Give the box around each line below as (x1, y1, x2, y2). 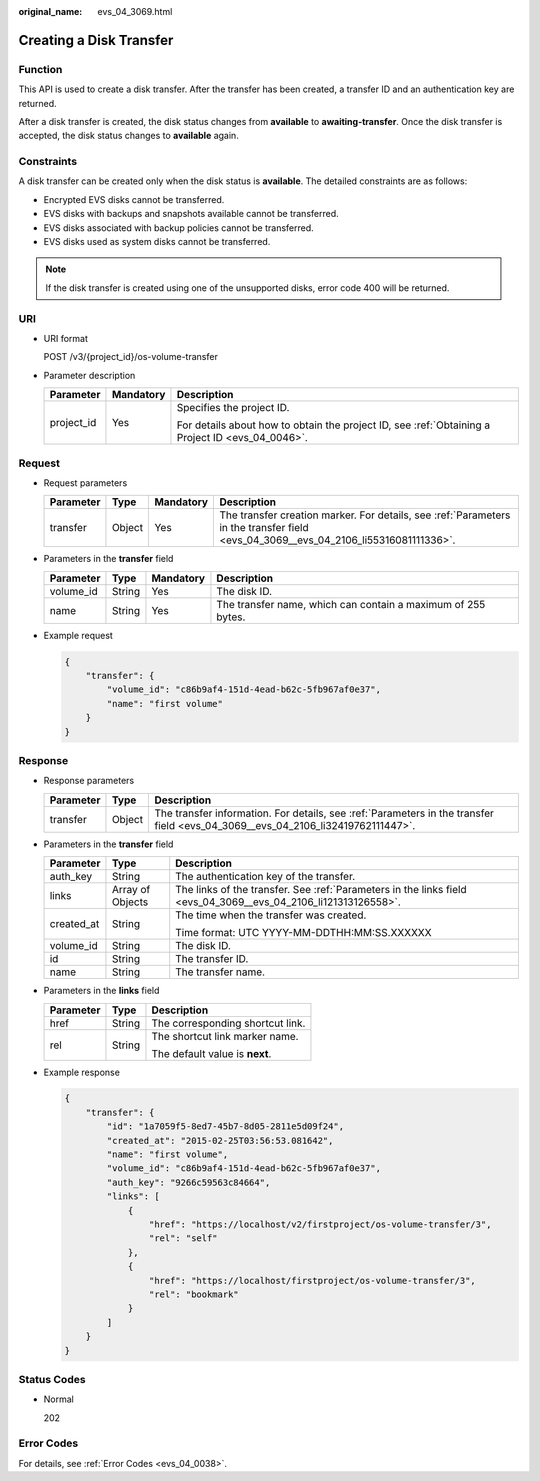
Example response (43, 1066, 120, 1078)
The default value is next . (151, 1046, 272, 1060)
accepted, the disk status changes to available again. (18, 130, 239, 142)
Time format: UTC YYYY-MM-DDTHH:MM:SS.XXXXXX (175, 926, 432, 940)
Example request (43, 629, 114, 641)
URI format (43, 332, 89, 344)
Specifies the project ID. (176, 401, 290, 415)
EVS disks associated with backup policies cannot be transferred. (43, 221, 314, 234)
